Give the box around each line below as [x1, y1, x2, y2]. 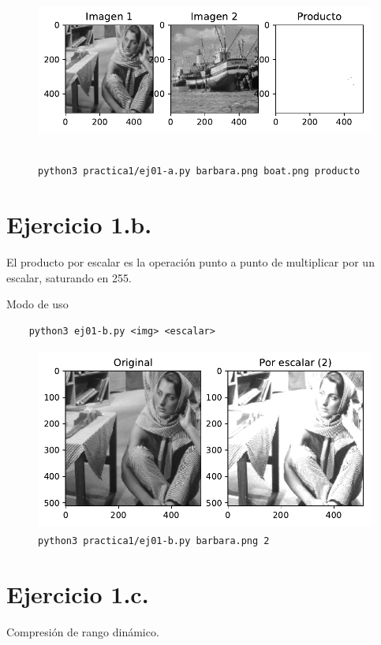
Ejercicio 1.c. [6, 577, 149, 610]
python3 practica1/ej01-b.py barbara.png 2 [38, 535, 270, 546]
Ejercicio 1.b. [6, 208, 152, 240]
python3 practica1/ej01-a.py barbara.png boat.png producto [38, 166, 360, 177]
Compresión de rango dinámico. [6, 623, 159, 639]
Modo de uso [6, 296, 69, 312]
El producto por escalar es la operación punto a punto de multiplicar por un [6, 254, 375, 270]
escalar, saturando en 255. [6, 269, 132, 285]
